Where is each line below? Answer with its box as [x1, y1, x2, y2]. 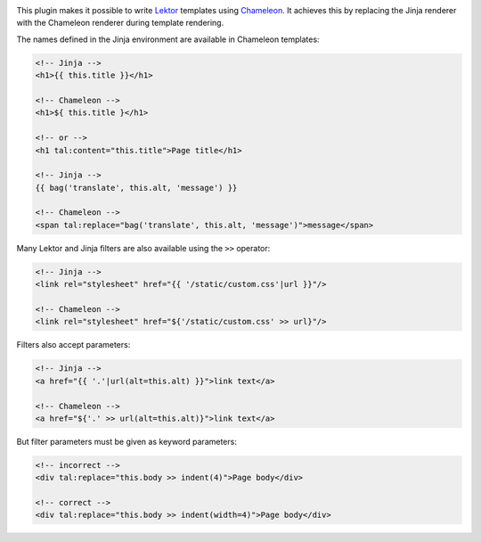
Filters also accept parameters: [16, 340, 131, 350]
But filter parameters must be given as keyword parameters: [16, 436, 238, 447]
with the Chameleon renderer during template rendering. [16, 18, 224, 29]
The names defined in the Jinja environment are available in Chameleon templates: [16, 34, 320, 45]
